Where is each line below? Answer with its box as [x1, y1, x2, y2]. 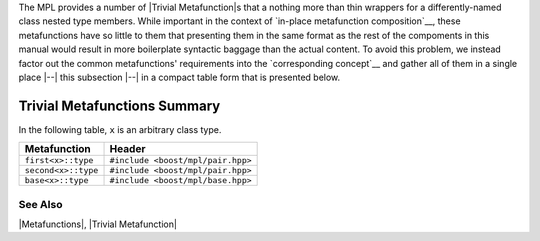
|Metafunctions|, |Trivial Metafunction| [18, 218, 177, 230]
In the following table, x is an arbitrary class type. [18, 123, 222, 135]
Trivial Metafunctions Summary [18, 97, 221, 114]
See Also [18, 197, 63, 211]
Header [109, 142, 146, 156]
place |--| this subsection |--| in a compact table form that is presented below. [18, 71, 341, 83]
